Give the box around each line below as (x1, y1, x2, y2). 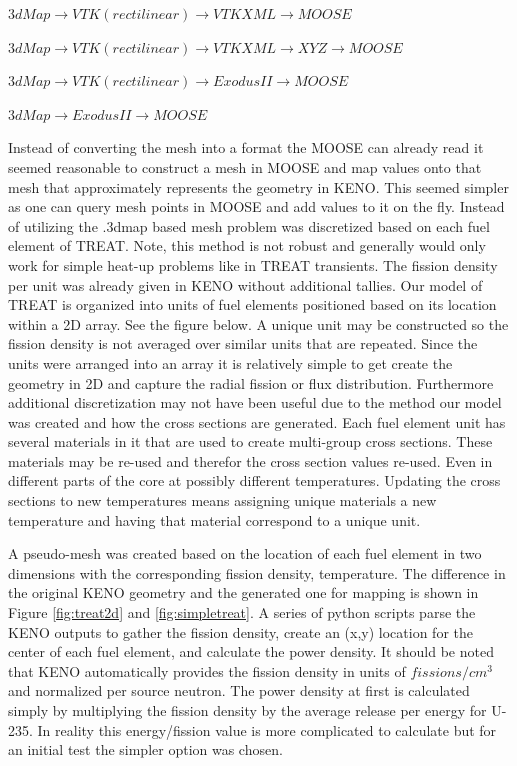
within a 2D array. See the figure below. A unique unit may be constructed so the (8, 313, 509, 334)
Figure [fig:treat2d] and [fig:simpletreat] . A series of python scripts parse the (8, 602, 476, 623)
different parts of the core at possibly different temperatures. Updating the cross (8, 470, 501, 491)
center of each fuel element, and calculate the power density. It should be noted (8, 641, 494, 662)
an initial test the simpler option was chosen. (8, 739, 283, 760)
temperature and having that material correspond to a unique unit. (8, 509, 421, 530)
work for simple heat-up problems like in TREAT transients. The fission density (8, 254, 498, 275)
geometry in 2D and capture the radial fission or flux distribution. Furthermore (8, 372, 494, 393)
